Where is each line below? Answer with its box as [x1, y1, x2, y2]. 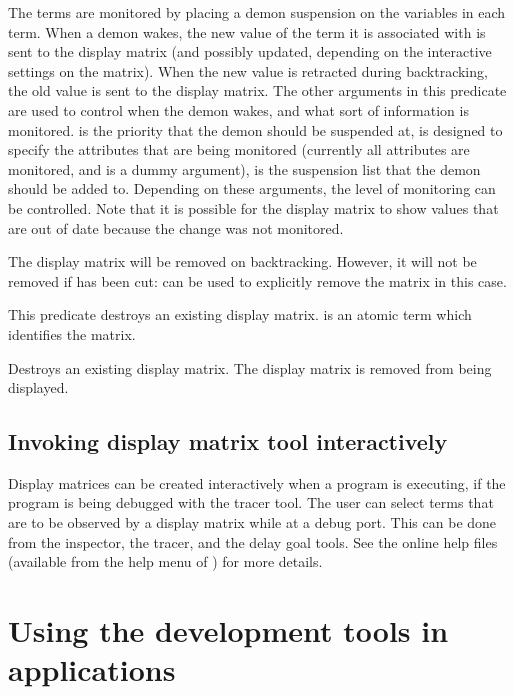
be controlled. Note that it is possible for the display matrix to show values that [8, 197, 499, 218]
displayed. [8, 377, 69, 398]
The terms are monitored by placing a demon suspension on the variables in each [8, 2, 506, 22]
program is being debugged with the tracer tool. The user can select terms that [8, 492, 494, 513]
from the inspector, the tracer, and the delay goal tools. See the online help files [8, 531, 498, 552]
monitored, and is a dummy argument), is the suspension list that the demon [8, 158, 481, 179]
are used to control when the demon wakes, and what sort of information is [8, 99, 469, 120]
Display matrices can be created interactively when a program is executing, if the [8, 472, 506, 493]
